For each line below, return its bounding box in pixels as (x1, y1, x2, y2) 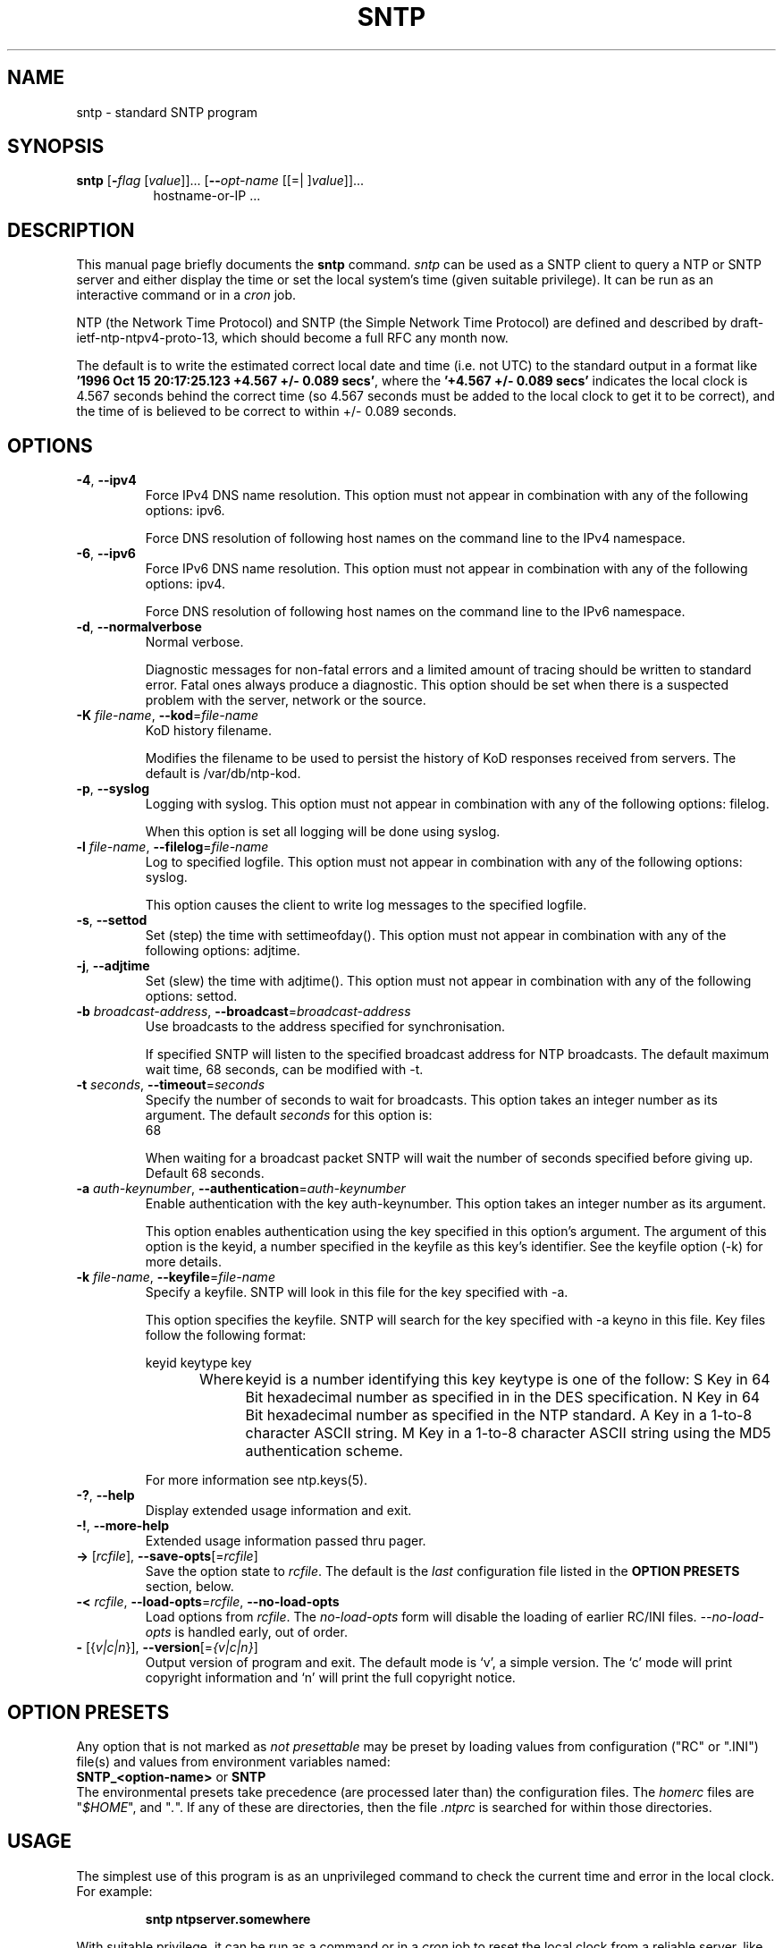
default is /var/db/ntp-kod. (145, 766, 301, 782)
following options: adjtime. (145, 943, 300, 959)
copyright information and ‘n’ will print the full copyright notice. (145, 1670, 516, 1686)
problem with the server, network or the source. (145, 692, 426, 708)
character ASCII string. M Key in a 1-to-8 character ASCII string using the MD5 (245, 1424, 771, 1443)
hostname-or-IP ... (153, 188, 261, 204)
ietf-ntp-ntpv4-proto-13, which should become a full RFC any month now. (76, 330, 509, 346)
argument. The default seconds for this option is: (145, 1107, 433, 1123)
